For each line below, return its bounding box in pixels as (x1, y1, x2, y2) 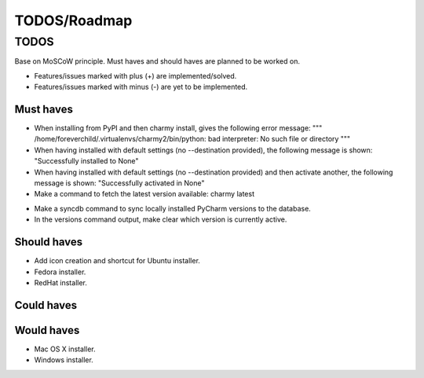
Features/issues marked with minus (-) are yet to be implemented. (34, 83, 248, 92)
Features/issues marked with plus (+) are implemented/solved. (34, 71, 237, 80)
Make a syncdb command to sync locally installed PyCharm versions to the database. (34, 204, 312, 213)
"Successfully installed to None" (34, 156, 139, 166)
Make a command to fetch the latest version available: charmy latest (34, 189, 255, 199)
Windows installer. (34, 355, 93, 365)
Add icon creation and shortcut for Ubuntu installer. (34, 256, 200, 266)
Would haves (14, 323, 80, 337)
